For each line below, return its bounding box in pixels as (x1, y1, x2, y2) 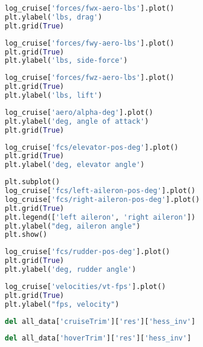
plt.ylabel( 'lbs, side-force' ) (5, 56, 128, 65)
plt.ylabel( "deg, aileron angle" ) (5, 221, 141, 230)
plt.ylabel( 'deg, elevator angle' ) (5, 160, 145, 169)
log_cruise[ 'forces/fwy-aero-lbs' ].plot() (5, 38, 175, 47)
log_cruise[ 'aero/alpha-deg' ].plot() (5, 108, 153, 117)
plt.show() (5, 230, 47, 239)
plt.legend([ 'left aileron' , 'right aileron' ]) (5, 213, 196, 221)
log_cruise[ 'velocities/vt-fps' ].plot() (5, 282, 166, 291)
